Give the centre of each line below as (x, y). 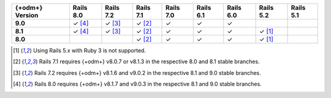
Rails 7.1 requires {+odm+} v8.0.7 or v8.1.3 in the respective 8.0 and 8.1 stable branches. (149, 61)
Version (27, 15)
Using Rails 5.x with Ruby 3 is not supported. (89, 51)
